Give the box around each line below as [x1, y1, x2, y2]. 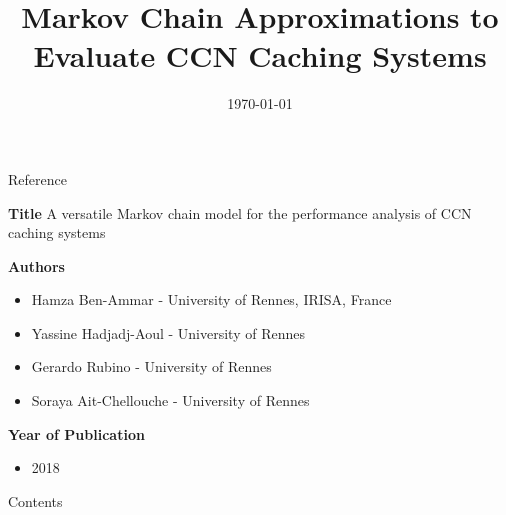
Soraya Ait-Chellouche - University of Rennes [31, 390, 310, 411]
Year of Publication [8, 423, 145, 444]
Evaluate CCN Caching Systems [33, 35, 487, 76]
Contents [8, 490, 63, 511]
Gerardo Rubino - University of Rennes [31, 356, 272, 377]
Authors [8, 255, 65, 276]
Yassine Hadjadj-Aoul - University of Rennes [31, 322, 305, 343]
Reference [8, 168, 67, 189]
